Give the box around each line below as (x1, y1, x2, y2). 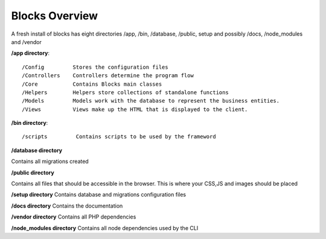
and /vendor (11, 38, 42, 45)
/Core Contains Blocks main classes (22, 80, 162, 88)
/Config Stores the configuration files (22, 63, 168, 71)
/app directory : (11, 49, 50, 57)
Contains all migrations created (11, 158, 89, 165)
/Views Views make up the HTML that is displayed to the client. (22, 106, 248, 113)
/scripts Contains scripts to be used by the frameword (22, 133, 217, 140)
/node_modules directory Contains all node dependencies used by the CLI (11, 224, 199, 232)
